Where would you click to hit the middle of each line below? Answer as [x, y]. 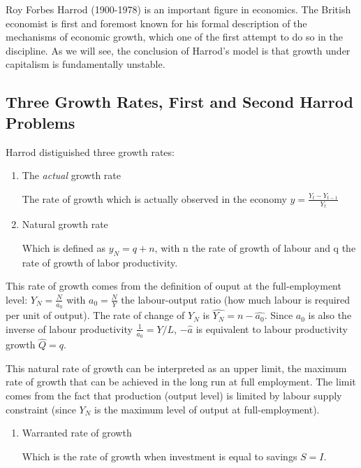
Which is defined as [64, 247]
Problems [40, 122]
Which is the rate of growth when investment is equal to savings [160, 456]
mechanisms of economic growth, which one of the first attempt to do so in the [174, 37]
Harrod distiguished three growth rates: [90, 151]
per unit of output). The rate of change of [95, 315]
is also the [330, 315]
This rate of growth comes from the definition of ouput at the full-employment [174, 286]
